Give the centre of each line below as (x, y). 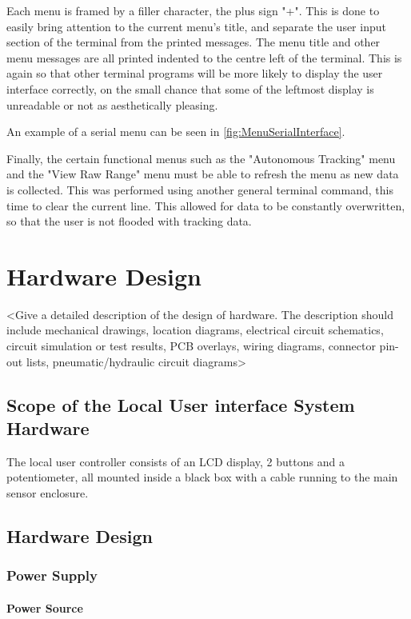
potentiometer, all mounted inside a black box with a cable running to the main (202, 477)
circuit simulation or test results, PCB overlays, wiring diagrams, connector (191, 346)
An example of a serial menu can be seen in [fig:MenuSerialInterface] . (176, 132)
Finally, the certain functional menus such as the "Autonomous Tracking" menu (201, 158)
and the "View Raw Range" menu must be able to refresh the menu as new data (203, 174)
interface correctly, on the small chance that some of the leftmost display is (190, 88)
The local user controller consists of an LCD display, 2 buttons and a (176, 461)
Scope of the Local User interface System (181, 404)
